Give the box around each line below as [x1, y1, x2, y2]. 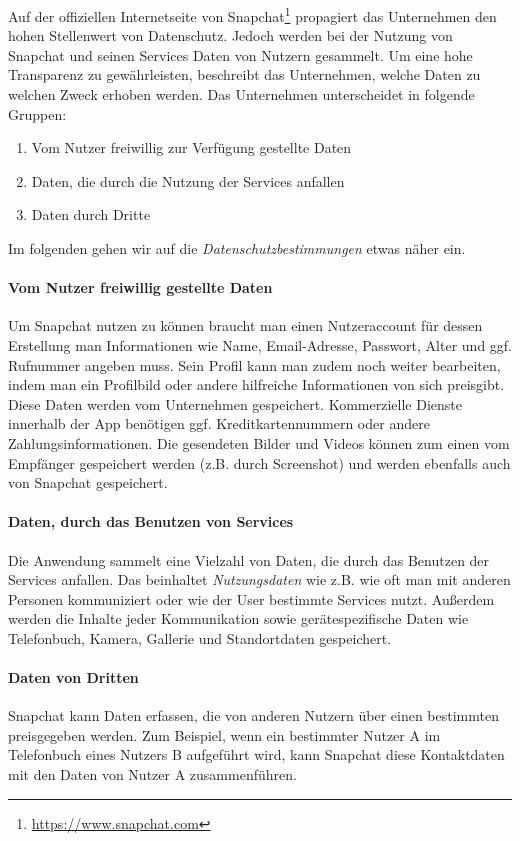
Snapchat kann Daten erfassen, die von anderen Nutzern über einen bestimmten [8, 705, 499, 726]
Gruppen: [8, 103, 67, 124]
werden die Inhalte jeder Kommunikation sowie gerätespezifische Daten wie [8, 608, 469, 629]
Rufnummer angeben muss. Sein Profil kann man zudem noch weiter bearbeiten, [8, 354, 501, 375]
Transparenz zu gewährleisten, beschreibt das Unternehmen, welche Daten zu [8, 64, 481, 85]
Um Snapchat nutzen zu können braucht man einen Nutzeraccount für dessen [8, 315, 483, 336]
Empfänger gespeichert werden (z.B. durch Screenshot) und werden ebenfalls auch [8, 452, 511, 473]
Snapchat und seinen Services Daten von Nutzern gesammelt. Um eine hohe [8, 44, 473, 65]
